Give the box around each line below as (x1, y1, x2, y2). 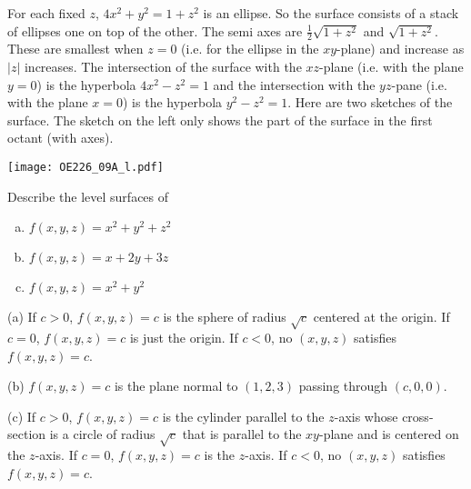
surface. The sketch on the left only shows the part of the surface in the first (7, 110, 433, 129)
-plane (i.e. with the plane (319, 57, 464, 76)
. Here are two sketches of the (287, 93, 453, 112)
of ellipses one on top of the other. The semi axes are (7, 21, 303, 40)
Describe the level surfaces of (7, 186, 169, 205)
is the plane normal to (114, 376, 238, 395)
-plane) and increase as (336, 39, 465, 58)
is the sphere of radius (163, 307, 286, 326)
